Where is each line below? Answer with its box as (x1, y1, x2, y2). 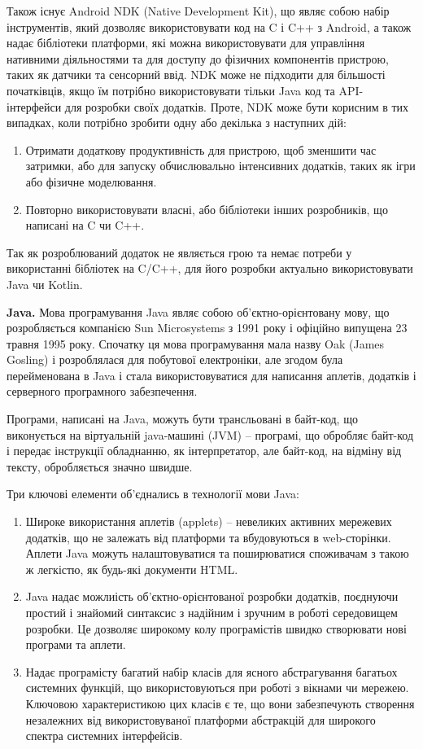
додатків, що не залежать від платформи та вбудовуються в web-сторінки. (25, 528, 391, 545)
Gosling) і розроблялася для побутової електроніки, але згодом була (7, 351, 343, 368)
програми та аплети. (25, 636, 126, 653)
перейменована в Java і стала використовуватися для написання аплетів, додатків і (7, 366, 416, 383)
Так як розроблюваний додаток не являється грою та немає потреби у (7, 243, 352, 261)
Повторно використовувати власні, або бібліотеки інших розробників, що (25, 200, 388, 217)
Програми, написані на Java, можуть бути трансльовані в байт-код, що (7, 410, 358, 427)
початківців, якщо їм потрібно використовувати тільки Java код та (7, 81, 335, 99)
